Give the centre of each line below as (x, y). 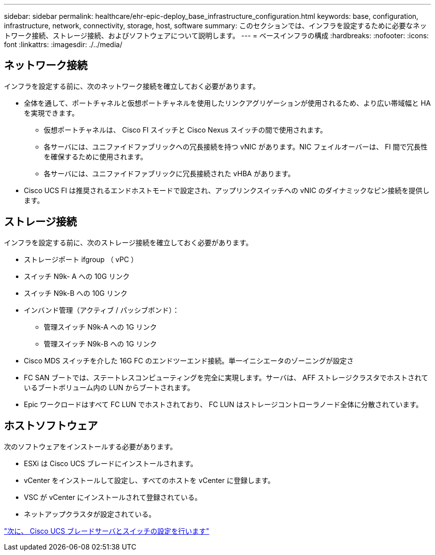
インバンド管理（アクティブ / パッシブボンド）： (102, 310)
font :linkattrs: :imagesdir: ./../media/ (63, 44)
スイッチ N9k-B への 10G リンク (76, 293)
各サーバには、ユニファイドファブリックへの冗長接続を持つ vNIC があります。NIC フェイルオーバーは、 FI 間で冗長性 (236, 146)
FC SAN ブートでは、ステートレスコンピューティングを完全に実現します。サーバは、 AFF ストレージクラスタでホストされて (226, 377)
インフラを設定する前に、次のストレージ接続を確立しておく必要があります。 (128, 242)
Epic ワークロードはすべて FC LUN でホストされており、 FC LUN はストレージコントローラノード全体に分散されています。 (223, 404)
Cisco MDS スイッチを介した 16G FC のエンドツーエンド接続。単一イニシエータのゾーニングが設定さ (189, 360)
